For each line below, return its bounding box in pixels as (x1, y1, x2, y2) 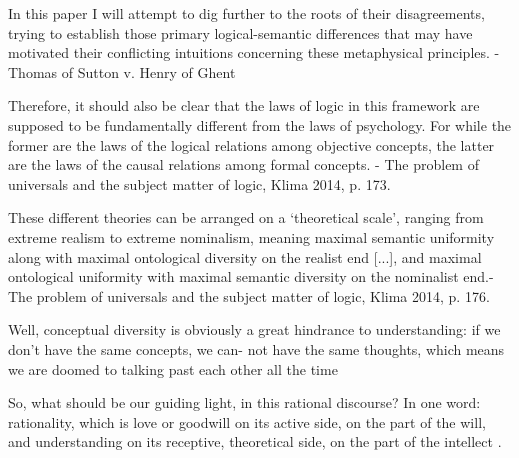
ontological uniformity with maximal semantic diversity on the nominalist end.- (8, 266, 494, 287)
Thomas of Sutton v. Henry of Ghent (8, 61, 236, 82)
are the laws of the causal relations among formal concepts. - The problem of (8, 154, 479, 175)
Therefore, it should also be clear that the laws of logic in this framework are (8, 95, 480, 116)
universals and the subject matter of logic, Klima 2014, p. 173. (8, 173, 391, 194)
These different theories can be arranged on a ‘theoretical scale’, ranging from (8, 207, 484, 228)
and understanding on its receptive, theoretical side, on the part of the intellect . (8, 431, 502, 452)
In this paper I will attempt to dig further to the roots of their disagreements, (8, 3, 485, 23)
